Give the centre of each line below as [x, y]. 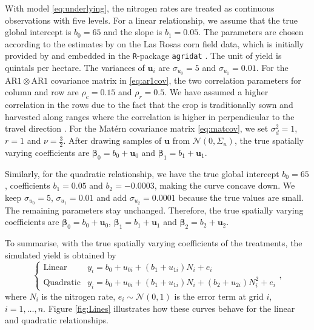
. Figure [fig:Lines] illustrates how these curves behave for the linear [169, 308]
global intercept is [38, 32]
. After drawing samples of [112, 140]
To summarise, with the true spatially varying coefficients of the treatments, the [154, 243]
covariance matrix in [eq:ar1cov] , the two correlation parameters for [176, 80]
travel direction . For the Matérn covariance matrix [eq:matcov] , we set [137, 128]
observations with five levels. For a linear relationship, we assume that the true [152, 20]
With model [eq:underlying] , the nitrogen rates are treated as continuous [140, 8]
